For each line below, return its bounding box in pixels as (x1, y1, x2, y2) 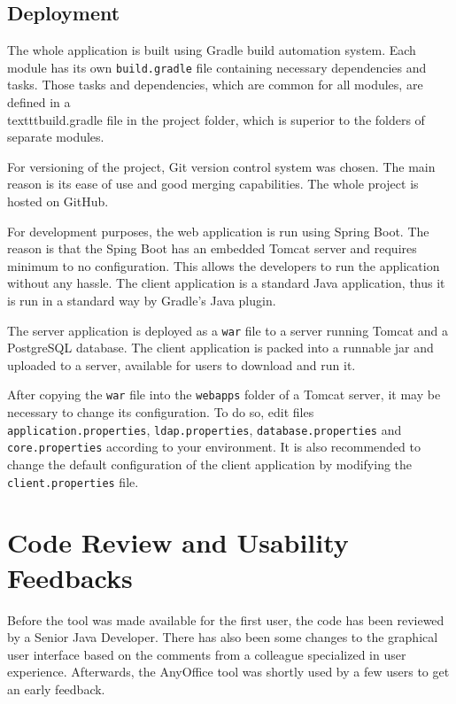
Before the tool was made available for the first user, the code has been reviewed (7, 610, 444, 629)
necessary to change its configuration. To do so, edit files (7, 403, 314, 422)
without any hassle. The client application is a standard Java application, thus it (7, 274, 445, 292)
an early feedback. (7, 679, 105, 698)
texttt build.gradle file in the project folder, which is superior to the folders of (7, 110, 425, 128)
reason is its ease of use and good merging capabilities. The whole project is (7, 174, 419, 193)
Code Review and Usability (7, 524, 349, 561)
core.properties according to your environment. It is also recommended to (7, 437, 421, 456)
